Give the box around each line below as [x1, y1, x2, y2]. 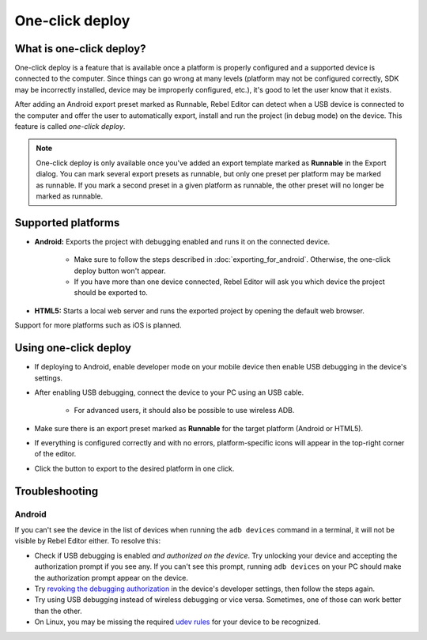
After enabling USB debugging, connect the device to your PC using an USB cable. [34, 388, 304, 397]
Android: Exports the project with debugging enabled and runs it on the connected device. [34, 237, 331, 246]
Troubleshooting [14, 484, 99, 498]
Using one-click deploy [14, 341, 132, 355]
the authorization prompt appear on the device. [34, 573, 189, 582]
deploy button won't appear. [74, 266, 166, 275]
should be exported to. [74, 288, 148, 297]
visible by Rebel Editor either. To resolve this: [14, 536, 161, 546]
